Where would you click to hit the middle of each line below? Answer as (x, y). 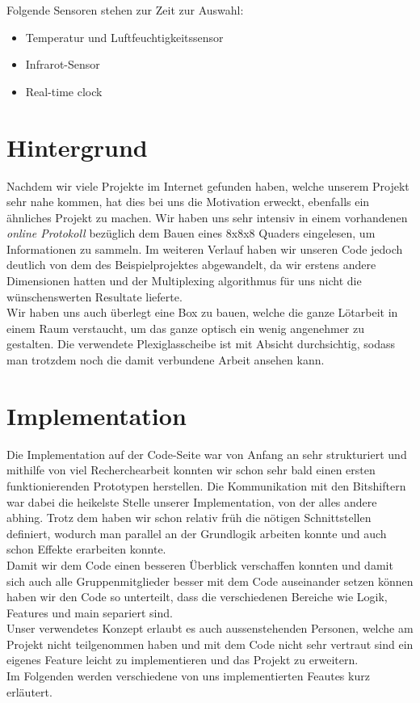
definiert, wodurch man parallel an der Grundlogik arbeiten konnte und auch (197, 533)
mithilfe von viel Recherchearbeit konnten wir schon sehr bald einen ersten (191, 470)
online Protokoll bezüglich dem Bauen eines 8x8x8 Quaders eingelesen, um (191, 233)
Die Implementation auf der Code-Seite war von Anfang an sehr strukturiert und (207, 454)
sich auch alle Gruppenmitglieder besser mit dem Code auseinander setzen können (210, 581)
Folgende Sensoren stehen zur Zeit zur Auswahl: (125, 10)
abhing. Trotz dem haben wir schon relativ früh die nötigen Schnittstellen (189, 518)
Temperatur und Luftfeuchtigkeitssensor (124, 37)
